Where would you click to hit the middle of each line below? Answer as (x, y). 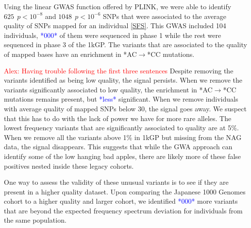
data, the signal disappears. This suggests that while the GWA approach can (118, 147)
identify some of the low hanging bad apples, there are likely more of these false (123, 156)
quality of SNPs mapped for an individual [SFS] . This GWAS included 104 (115, 26)
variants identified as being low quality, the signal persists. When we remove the (123, 80)
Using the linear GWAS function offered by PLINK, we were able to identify (118, 6)
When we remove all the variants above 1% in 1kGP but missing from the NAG (123, 137)
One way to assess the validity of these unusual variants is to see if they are (116, 182)
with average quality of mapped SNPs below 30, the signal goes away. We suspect (125, 108)
